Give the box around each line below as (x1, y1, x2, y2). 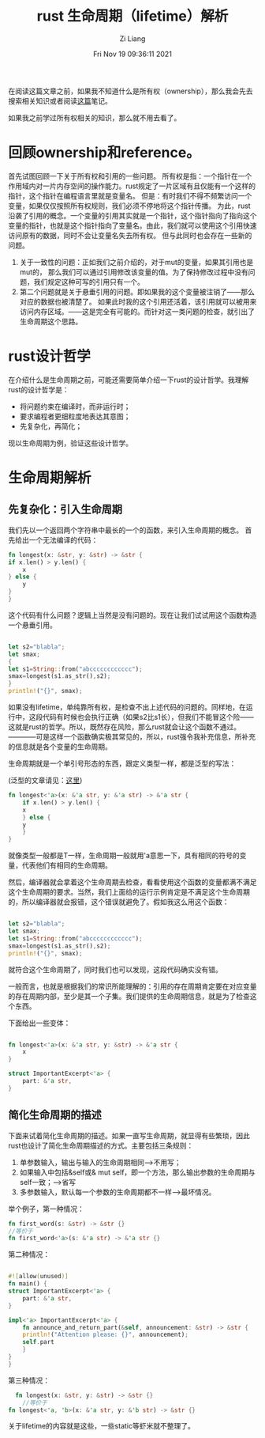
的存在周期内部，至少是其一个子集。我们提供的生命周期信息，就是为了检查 (8, 991, 250, 1001)
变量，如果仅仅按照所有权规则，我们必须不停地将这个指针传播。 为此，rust (8, 201, 251, 210)
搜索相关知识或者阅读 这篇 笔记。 (8, 96, 112, 105)
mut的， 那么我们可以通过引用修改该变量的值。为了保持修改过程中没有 (19, 267, 248, 277)
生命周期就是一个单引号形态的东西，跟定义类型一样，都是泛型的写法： (8, 759, 237, 768)
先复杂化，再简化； (19, 421, 83, 431)
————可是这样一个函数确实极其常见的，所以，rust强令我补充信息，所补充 (8, 732, 256, 742)
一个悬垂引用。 (8, 620, 57, 630)
